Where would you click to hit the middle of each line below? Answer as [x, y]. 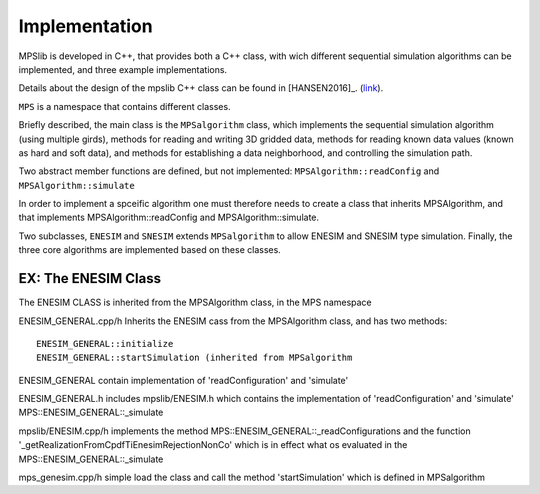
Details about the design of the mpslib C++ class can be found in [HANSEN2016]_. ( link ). [201, 88]
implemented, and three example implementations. [123, 69]
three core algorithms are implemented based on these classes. [150, 250]
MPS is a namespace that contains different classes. [124, 106]
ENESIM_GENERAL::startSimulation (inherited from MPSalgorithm [194, 358]
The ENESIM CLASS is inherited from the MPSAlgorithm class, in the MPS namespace [195, 302]
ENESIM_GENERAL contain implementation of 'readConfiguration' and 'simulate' [183, 380]
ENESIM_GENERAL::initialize [105, 343]
